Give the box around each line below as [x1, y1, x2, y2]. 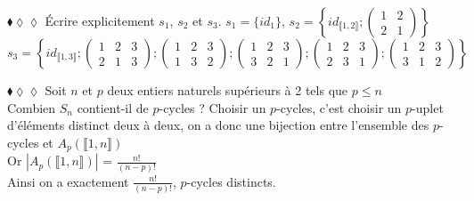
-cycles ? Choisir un [159, 98, 266, 117]
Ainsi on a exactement [7, 172, 129, 190]
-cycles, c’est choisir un [276, 98, 402, 117]
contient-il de [77, 98, 149, 117]
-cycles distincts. [186, 172, 276, 190]
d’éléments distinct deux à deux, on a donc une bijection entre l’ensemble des [7, 116, 429, 134]
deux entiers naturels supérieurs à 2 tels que [107, 81, 348, 99]
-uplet [412, 98, 444, 117]
